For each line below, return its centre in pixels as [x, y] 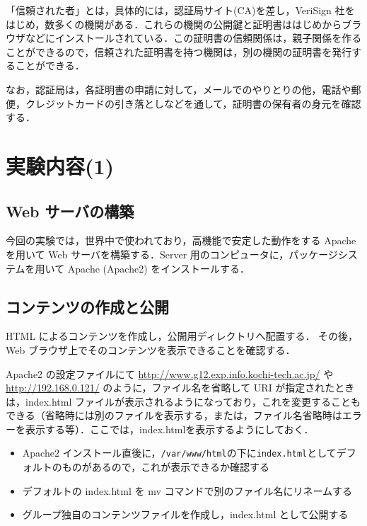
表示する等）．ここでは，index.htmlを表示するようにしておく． [169, 429]
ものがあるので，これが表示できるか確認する [165, 467]
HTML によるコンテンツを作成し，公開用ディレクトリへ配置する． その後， [182, 336]
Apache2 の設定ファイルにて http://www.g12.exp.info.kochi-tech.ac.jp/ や [170, 373]
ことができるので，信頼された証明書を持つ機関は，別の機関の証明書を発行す [184, 51]
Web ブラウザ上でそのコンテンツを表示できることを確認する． [151, 349]
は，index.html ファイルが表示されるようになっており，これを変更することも [183, 401]
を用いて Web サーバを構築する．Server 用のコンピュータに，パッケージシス [182, 254]
